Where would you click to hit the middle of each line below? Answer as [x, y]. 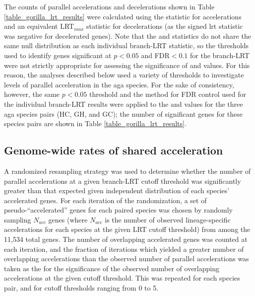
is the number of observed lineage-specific [168, 219]
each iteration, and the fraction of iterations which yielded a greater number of [124, 249]
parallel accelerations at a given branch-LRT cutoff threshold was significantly [123, 181]
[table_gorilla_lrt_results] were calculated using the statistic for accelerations [123, 16]
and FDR [155, 55]
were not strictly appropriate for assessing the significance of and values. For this [127, 65]
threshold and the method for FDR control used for [168, 94]
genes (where [68, 219]
